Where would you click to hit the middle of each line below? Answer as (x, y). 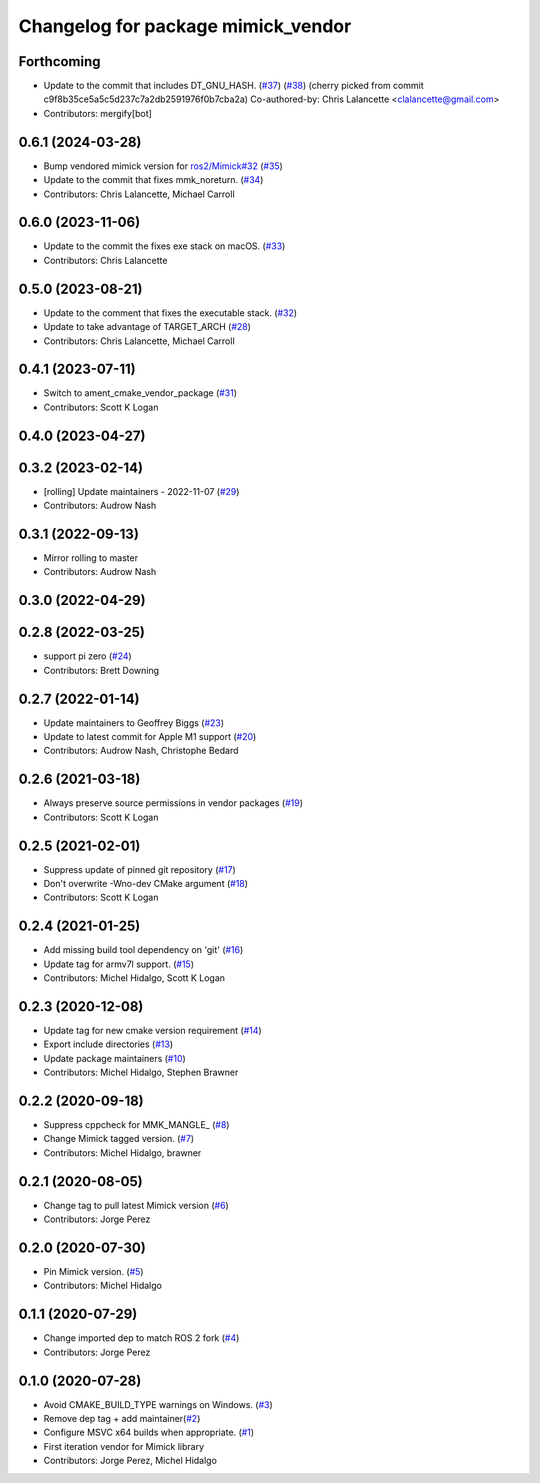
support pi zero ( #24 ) (87, 656)
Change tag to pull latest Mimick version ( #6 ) (136, 1205)
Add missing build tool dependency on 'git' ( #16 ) (143, 950)
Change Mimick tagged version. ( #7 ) (119, 1139)
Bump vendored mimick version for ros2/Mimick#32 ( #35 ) (163, 166)
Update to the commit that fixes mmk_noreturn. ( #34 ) (153, 180)
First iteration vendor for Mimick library (124, 1446)
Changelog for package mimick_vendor (185, 26)
